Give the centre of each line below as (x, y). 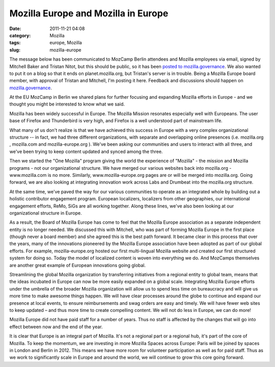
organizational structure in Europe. (46, 213)
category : (20, 35)
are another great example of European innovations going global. (78, 265)
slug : (15, 50)
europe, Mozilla (66, 43)
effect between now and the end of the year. (56, 327)
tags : (15, 43)
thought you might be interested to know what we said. (67, 104)
